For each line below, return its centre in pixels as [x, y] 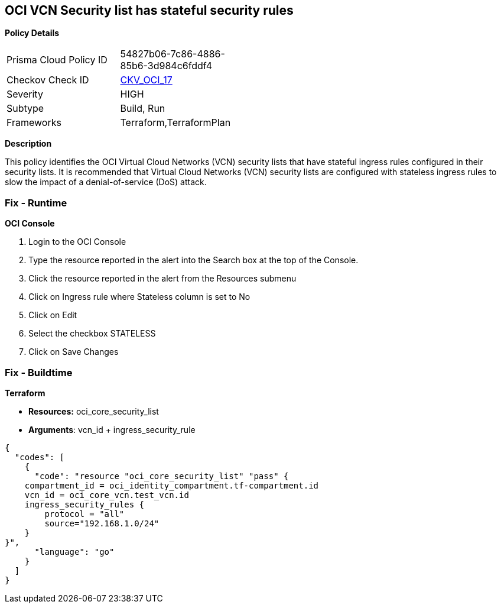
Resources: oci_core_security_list [94, 411]
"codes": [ [40, 457]
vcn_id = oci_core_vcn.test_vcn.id [107, 495]
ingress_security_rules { [84, 504]
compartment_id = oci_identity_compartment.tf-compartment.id [172, 485]
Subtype [25, 109]
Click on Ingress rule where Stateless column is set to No [139, 297]
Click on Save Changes [74, 352]
